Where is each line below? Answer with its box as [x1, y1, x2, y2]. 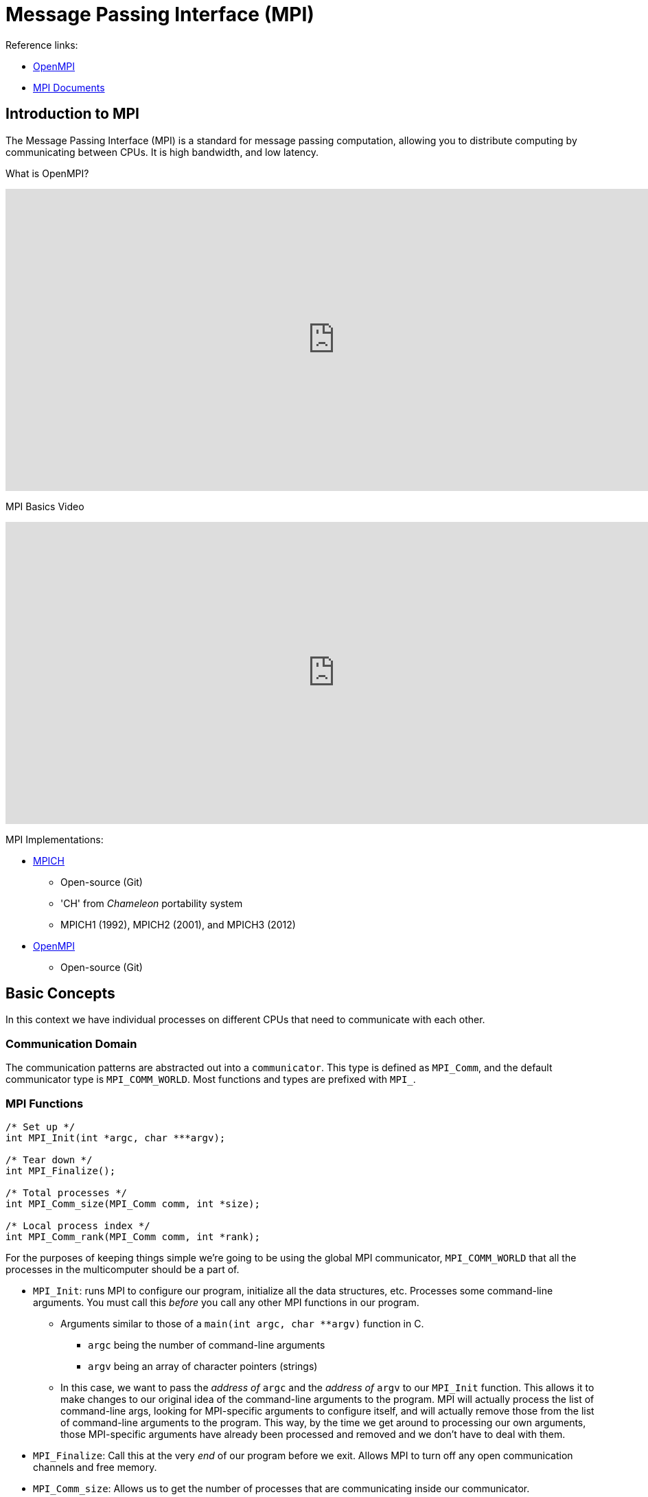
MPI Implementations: [5, 833, 104, 845]
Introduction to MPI [5, 105, 139, 123]
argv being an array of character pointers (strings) [88, 1360, 318, 1372]
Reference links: [5, 38, 78, 51]
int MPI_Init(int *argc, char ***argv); [5, 1132, 226, 1143]
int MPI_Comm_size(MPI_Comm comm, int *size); [5, 1198, 260, 1209]
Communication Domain [5, 1036, 137, 1051]
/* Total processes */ [5, 1187, 128, 1198]
